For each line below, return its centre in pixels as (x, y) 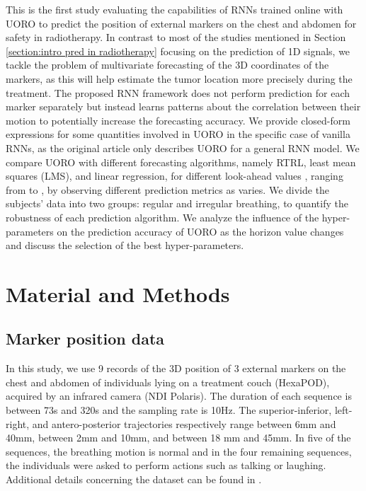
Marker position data (85, 339)
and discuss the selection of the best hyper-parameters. (125, 245)
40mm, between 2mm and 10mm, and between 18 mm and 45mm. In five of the (178, 438)
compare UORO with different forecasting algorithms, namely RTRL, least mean (181, 162)
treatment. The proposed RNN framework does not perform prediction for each (178, 92)
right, (18, 423)
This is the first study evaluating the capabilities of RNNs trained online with (175, 9)
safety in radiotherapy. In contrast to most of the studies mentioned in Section (176, 37)
